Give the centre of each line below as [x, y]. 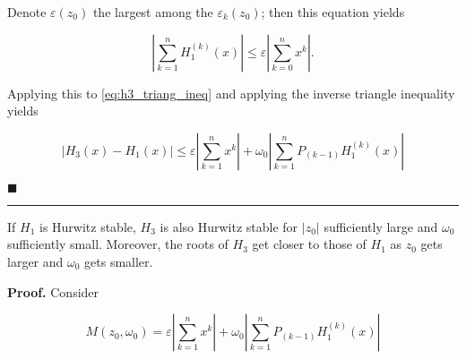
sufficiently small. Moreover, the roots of [118, 244]
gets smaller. [119, 261]
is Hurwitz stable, [87, 226]
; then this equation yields [333, 12]
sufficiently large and [381, 226]
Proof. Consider [53, 291]
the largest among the [153, 12]
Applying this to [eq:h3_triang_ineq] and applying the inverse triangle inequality [231, 93]
